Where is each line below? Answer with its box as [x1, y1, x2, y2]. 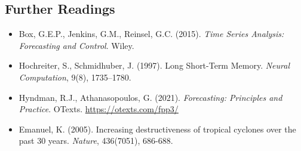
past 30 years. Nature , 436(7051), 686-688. [19, 134, 173, 147]
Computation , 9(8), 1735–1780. [19, 70, 131, 83]
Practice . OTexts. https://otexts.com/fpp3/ [19, 103, 179, 115]
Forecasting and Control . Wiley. [19, 39, 134, 51]
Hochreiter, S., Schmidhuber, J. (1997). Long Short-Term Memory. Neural [19, 59, 290, 72]
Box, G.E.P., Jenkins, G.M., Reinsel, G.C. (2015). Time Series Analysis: [19, 27, 284, 40]
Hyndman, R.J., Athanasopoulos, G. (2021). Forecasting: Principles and [19, 91, 282, 103]
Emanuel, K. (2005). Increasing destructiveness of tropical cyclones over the [19, 122, 296, 135]
